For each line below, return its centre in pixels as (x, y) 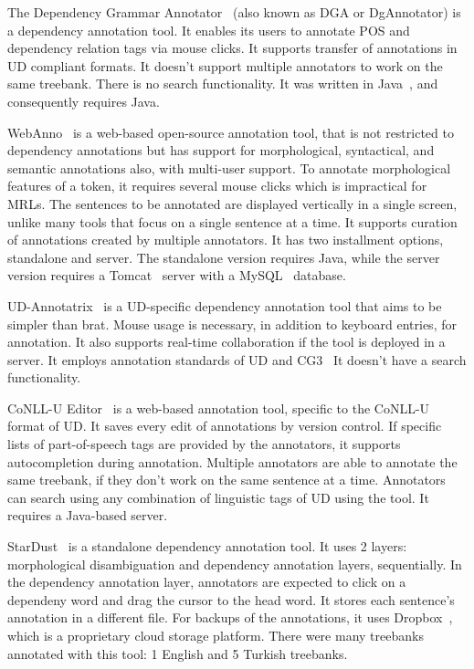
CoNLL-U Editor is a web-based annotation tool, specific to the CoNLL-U (219, 408)
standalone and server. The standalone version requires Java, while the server (224, 257)
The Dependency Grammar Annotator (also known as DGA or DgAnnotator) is (234, 12)
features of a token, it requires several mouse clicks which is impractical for (217, 186)
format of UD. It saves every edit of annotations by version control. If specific (225, 426)
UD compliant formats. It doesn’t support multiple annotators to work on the (225, 65)
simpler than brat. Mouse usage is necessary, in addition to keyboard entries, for (232, 324)
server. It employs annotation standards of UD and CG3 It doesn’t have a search (237, 359)
